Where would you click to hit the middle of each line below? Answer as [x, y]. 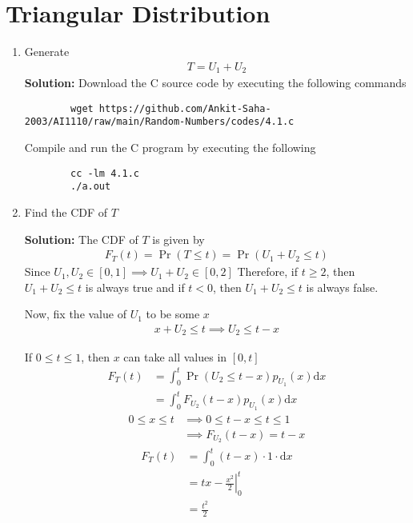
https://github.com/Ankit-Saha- [185, 108]
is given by [178, 239]
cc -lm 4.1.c [105, 173]
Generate [47, 52]
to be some [173, 314]
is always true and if [135, 287]
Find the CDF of [66, 212]
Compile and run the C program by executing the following [170, 148]
